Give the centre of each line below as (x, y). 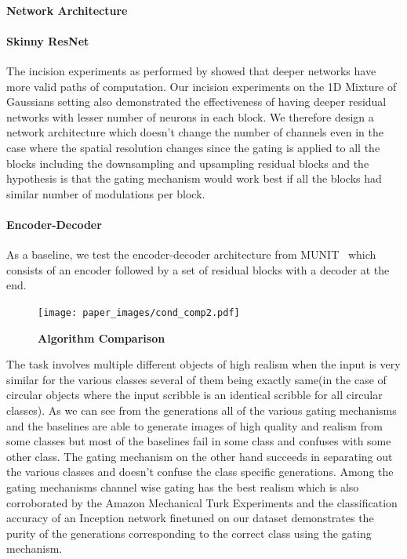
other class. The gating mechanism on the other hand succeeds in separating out (200, 456)
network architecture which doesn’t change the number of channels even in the (195, 132)
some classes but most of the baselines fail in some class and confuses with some (199, 441)
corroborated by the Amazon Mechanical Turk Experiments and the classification (202, 502)
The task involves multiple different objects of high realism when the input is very (203, 364)
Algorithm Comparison (102, 338)
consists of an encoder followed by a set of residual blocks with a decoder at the (198, 269)
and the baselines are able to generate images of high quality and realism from (194, 425)
